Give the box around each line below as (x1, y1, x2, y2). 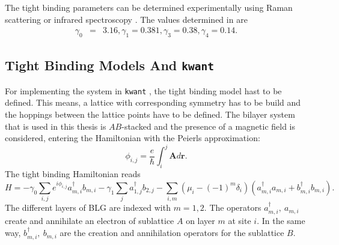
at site (228, 214, 251, 227)
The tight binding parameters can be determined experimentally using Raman (5, 1, 293, 13)
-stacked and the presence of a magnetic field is (121, 119, 296, 132)
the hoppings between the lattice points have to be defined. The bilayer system (5, 108, 295, 121)
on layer (186, 214, 215, 227)
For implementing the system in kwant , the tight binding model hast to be (5, 84, 282, 97)
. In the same (257, 214, 305, 227)
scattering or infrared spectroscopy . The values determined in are (5, 13, 248, 25)
